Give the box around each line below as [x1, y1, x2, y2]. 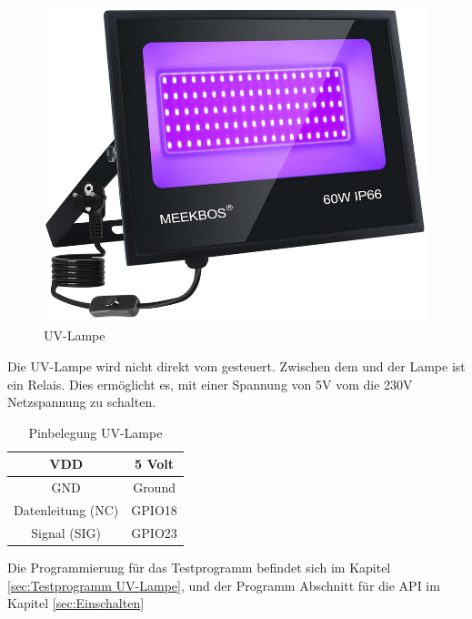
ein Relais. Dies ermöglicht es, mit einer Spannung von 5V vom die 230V [7, 374, 413, 393]
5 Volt [135, 454, 175, 473]
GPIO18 [131, 501, 177, 520]
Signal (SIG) [31, 523, 102, 542]
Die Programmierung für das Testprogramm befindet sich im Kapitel [7, 558, 391, 576]
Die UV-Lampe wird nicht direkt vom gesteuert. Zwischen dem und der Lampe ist [7, 357, 466, 375]
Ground [133, 478, 176, 497]
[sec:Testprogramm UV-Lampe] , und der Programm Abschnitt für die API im [7, 575, 440, 594]
